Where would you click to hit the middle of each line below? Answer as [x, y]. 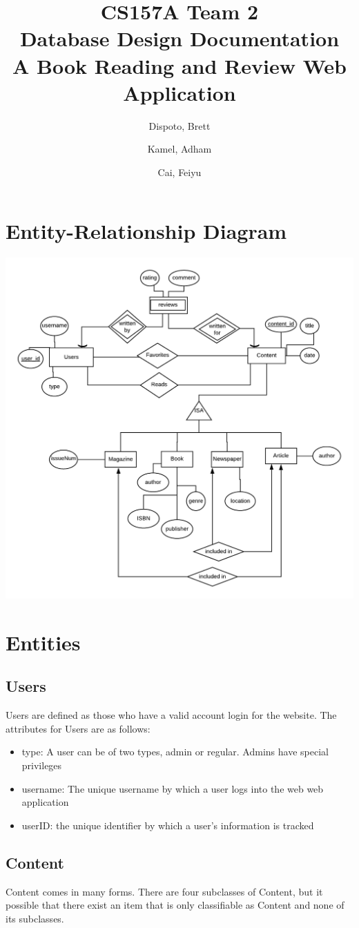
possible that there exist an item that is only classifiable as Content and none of [175, 905]
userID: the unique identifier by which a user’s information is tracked [168, 825]
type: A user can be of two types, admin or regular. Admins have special [175, 752]
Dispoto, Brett [179, 125]
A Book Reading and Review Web [179, 65]
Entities [43, 642]
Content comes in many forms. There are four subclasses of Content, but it [164, 891]
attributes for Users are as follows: [78, 728]
